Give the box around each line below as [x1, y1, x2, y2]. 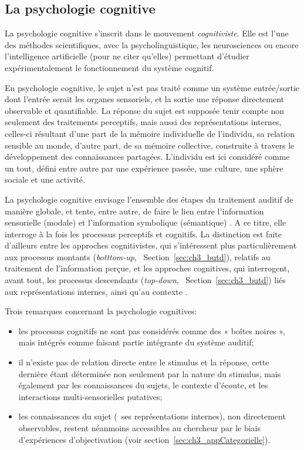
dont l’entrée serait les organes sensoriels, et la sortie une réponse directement [5, 93, 285, 105]
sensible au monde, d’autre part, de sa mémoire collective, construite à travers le [5, 139, 295, 151]
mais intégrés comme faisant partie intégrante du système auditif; [18, 336, 254, 348]
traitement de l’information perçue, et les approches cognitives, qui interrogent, [5, 262, 290, 274]
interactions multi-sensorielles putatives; [18, 390, 163, 402]
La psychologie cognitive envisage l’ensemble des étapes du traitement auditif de [5, 193, 293, 205]
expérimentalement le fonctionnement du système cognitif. [5, 61, 214, 73]
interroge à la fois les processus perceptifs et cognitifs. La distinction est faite [5, 227, 282, 240]
